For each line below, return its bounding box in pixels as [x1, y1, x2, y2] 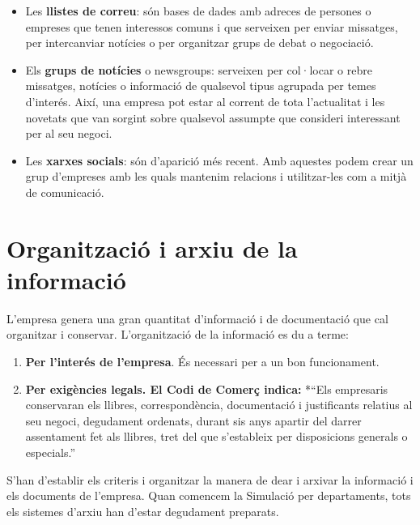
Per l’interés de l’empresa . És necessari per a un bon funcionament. [25, 353, 380, 370]
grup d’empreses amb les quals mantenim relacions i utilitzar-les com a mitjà [25, 168, 407, 185]
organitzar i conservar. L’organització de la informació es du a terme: [6, 326, 349, 343]
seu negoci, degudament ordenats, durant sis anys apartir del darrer [25, 412, 362, 429]
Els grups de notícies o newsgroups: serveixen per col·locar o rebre [25, 61, 372, 78]
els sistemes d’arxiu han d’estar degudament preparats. [6, 502, 279, 519]
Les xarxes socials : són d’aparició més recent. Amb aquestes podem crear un [25, 152, 414, 169]
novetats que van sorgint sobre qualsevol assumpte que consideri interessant [25, 109, 401, 126]
